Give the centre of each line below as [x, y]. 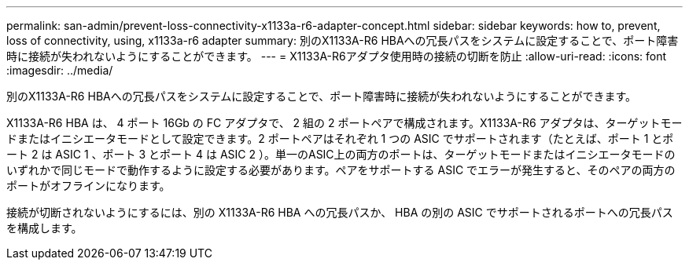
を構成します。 [44, 228]
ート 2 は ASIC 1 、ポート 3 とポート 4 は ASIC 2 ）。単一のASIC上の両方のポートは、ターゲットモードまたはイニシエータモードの [341, 154]
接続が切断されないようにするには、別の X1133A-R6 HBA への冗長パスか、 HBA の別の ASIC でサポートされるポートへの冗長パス [340, 212]
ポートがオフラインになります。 [88, 186]
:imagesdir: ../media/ [60, 70]
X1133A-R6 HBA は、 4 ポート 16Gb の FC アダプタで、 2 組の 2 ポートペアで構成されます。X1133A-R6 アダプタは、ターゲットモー [344, 123]
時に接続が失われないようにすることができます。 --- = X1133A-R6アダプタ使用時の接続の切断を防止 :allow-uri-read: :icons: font [337, 56]
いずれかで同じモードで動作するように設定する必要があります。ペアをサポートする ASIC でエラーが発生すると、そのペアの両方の [341, 170]
